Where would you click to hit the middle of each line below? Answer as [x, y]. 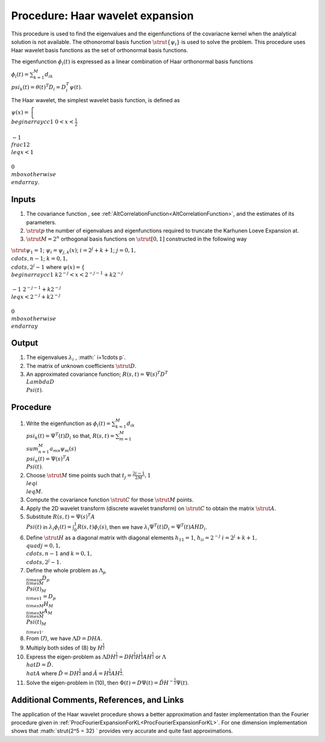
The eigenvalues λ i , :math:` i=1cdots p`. [76, 358]
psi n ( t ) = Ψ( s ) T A [48, 459]
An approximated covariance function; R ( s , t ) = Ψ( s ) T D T [97, 374]
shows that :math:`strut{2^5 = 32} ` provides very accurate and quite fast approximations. [122, 731]
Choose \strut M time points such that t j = [79, 476]
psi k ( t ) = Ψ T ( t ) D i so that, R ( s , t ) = [70, 437]
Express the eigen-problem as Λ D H [71, 657]
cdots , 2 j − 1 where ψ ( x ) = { [48, 266]
